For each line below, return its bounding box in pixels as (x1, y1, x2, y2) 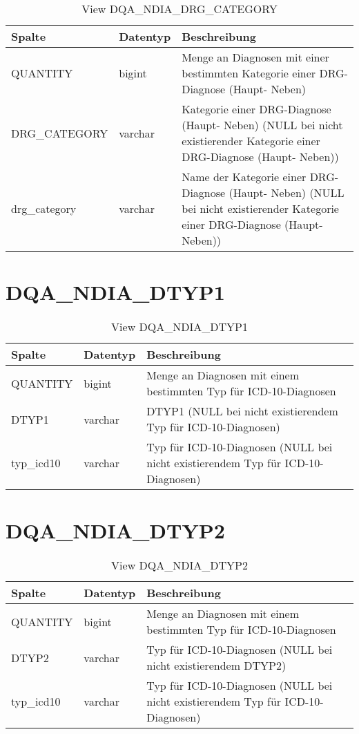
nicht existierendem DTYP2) (146, 657, 287, 674)
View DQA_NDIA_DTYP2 (111, 557, 248, 574)
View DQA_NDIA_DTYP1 (111, 319, 248, 335)
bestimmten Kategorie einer (182, 65, 316, 81)
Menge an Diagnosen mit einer (182, 49, 329, 65)
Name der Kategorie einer (182, 169, 307, 185)
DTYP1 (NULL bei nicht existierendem (146, 403, 338, 420)
